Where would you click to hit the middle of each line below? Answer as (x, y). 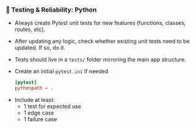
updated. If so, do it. (40, 48)
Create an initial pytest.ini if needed (61, 71)
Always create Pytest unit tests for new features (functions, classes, (100, 23)
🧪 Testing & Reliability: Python (51, 10)
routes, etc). (30, 29)
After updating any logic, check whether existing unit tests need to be (102, 41)
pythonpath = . (34, 88)
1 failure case (40, 119)
